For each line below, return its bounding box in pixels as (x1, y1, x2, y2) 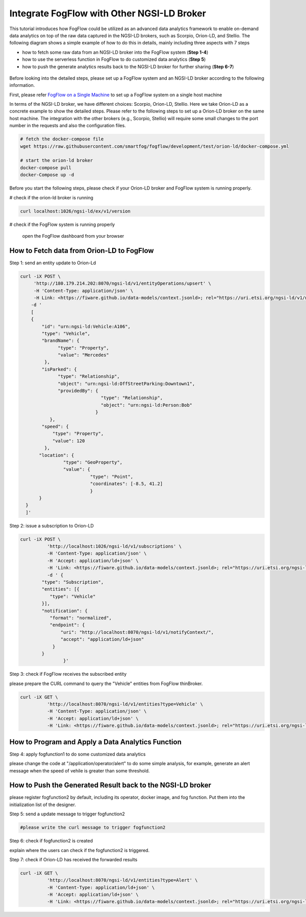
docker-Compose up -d (20, 172, 74, 178)
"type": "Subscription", (41, 579, 104, 585)
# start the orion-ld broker (20, 157, 93, 164)
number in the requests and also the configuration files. (9, 123, 126, 129)
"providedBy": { (58, 388, 99, 394)
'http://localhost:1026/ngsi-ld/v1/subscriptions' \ (46, 543, 182, 549)
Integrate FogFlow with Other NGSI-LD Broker (9, 8, 207, 19)
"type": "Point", (90, 473, 134, 479)
